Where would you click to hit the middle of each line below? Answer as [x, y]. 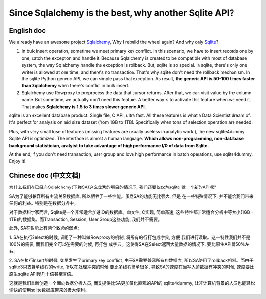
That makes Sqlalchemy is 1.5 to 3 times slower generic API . [84, 107]
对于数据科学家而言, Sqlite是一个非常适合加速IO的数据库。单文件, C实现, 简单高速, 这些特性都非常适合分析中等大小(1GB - [131, 212]
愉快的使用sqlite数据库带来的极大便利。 [49, 290]
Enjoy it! [17, 161]
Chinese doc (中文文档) [45, 175]
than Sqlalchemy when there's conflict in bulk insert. [75, 86]
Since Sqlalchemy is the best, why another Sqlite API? [122, 13]
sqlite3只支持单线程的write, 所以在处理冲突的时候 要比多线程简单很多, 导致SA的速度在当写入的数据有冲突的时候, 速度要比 [132, 267]
